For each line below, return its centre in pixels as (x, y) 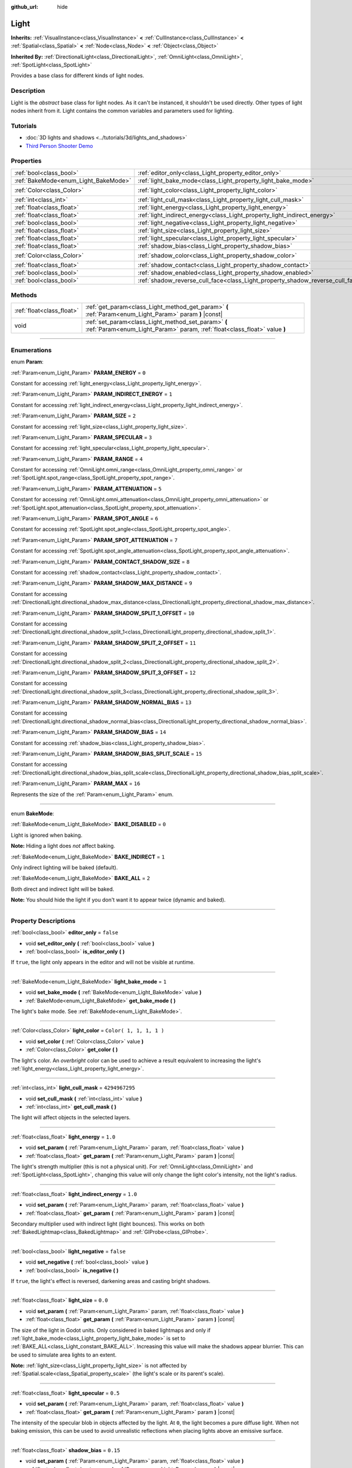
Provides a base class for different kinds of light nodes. (77, 76)
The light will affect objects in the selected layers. (71, 1117)
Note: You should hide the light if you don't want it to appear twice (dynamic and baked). (118, 900)
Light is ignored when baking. (47, 835)
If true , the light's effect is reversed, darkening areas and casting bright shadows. (111, 1281)
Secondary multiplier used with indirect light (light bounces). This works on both (108, 1224)
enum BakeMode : (33, 813)
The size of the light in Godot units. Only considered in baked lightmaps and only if (111, 1330)
